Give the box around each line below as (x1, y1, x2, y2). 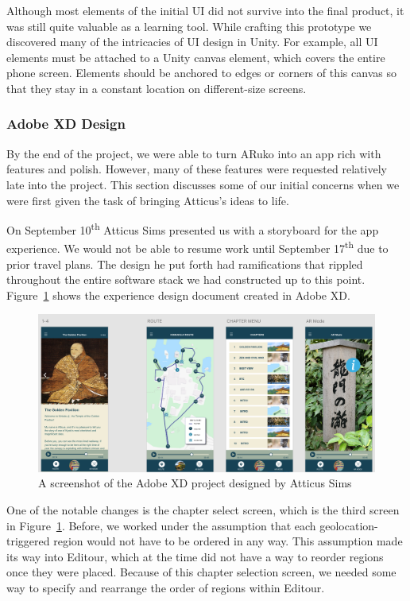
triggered (6, 533, 50, 549)
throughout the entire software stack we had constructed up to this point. (6, 271, 366, 288)
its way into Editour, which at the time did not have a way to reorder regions (6, 548, 384, 564)
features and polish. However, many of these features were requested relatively (6, 161, 387, 177)
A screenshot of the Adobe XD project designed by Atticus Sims (38, 475, 352, 491)
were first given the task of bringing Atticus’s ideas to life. (6, 192, 289, 208)
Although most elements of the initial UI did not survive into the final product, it (6, 2, 404, 18)
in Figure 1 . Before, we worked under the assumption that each (6, 517, 316, 533)
